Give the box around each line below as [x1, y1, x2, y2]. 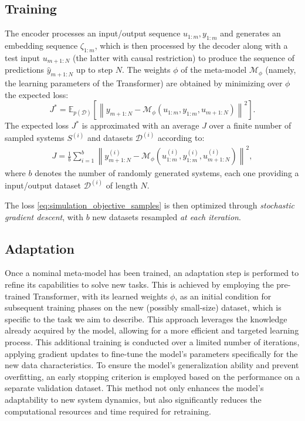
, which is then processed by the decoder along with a [94, 39, 288, 51]
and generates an [220, 27, 281, 39]
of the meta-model [181, 63, 247, 76]
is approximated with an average [82, 119, 199, 132]
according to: [157, 132, 205, 144]
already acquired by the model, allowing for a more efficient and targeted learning [5, 324, 299, 336]
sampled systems [5, 132, 65, 144]
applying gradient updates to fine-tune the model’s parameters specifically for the [5, 347, 298, 359]
